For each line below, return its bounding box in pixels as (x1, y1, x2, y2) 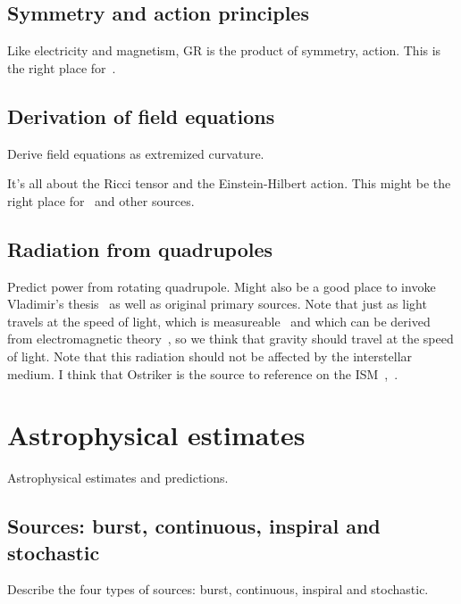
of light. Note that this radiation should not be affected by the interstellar (7, 346, 413, 365)
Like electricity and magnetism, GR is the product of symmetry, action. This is (7, 41, 441, 60)
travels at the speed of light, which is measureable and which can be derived (7, 311, 431, 330)
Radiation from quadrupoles (7, 235, 273, 262)
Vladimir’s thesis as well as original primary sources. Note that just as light (7, 294, 427, 313)
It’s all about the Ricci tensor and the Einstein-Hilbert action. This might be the (7, 174, 451, 193)
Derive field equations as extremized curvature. (7, 144, 264, 162)
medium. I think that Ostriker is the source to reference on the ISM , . (7, 364, 398, 383)
